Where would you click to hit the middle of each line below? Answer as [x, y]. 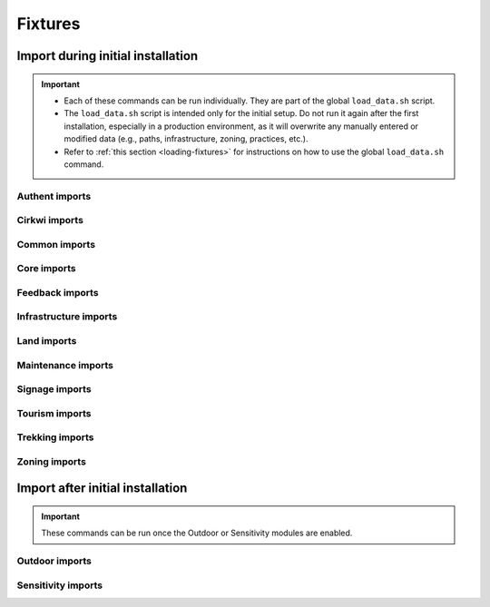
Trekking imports [55, 437]
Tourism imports [54, 413]
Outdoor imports [54, 561]
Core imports [46, 269]
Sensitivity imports [60, 585]
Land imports [47, 341]
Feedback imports [58, 292]
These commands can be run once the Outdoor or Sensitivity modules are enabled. [197, 533]
